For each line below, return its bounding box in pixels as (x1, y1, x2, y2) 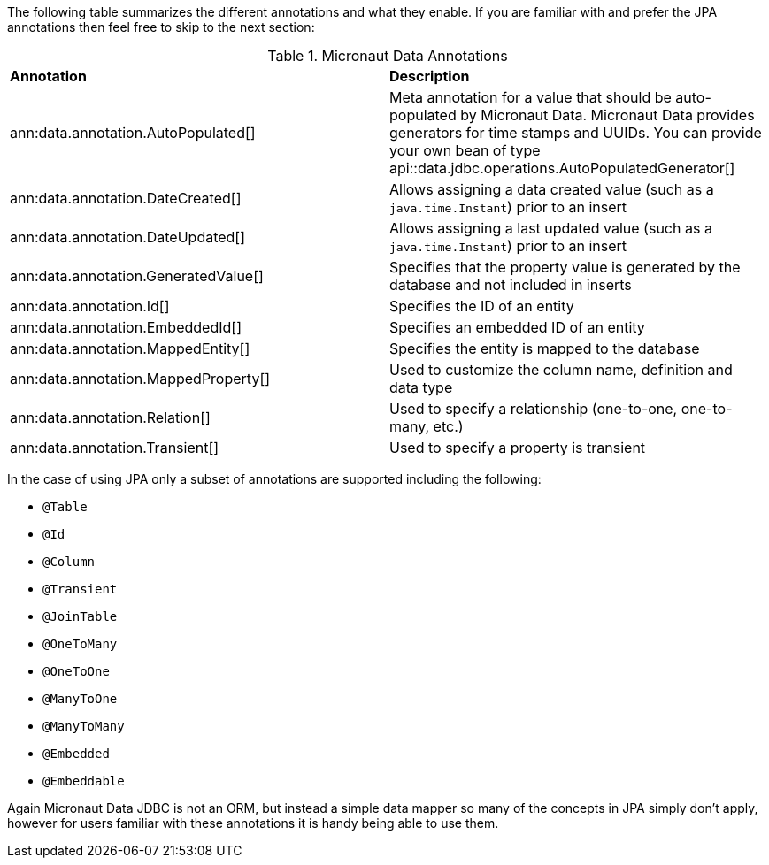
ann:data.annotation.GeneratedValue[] (10, 267, 264, 285)
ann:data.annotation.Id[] (10, 297, 170, 315)
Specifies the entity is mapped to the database (389, 340, 700, 357)
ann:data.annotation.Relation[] (10, 409, 211, 426)
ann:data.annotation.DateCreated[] (10, 189, 242, 207)
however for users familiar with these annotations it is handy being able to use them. (7, 815, 499, 831)
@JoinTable (42, 609, 118, 624)
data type (389, 379, 453, 396)
